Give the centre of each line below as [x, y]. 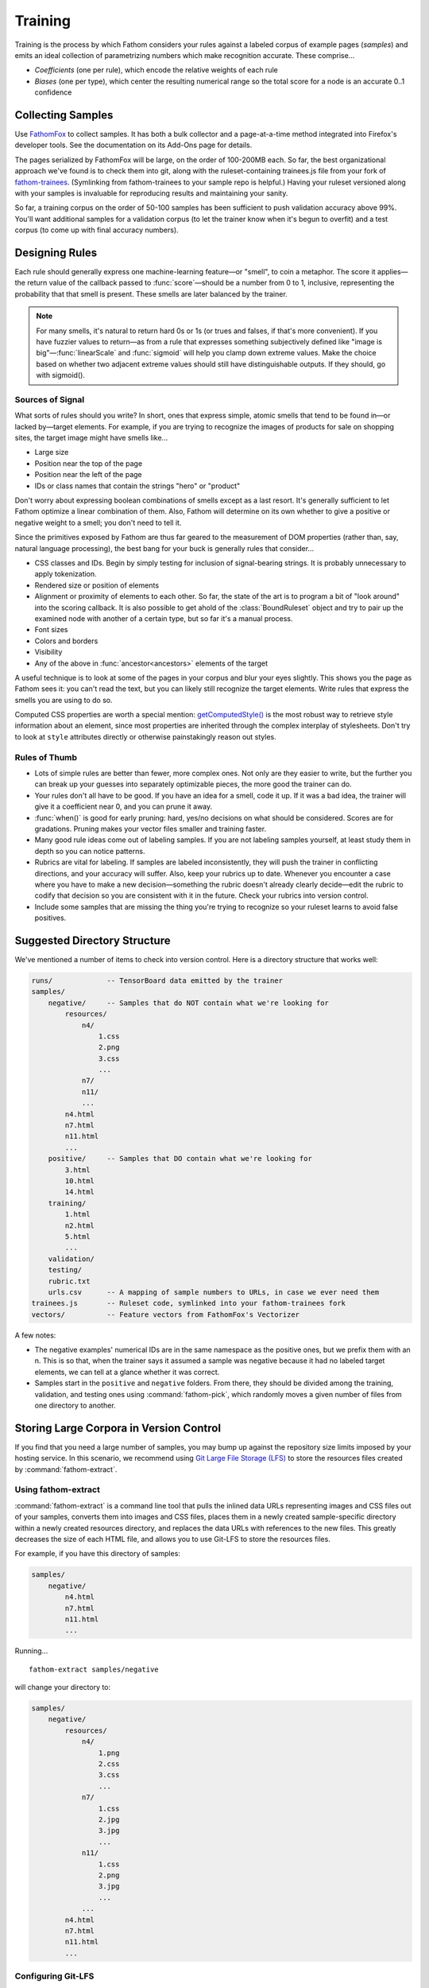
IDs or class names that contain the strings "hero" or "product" [137, 486]
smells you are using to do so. [64, 700]
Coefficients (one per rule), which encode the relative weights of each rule [156, 70]
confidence [53, 92]
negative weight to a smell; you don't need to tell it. [98, 522]
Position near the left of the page [88, 475]
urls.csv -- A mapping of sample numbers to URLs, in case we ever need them [214, 1292]
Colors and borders [66, 641]
